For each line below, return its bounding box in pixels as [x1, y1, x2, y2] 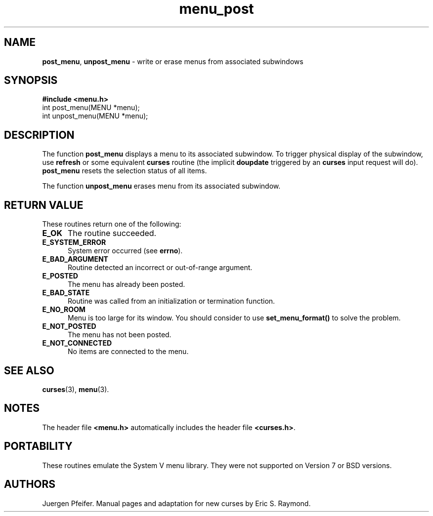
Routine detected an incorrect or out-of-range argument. [68, 263, 253, 272]
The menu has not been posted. [68, 330, 172, 339]
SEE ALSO [4, 364, 54, 377]
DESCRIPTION [4, 128, 75, 141]
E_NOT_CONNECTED [42, 339, 112, 348]
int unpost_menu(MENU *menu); [42, 112, 148, 120]
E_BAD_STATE [42, 288, 90, 297]
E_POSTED [42, 272, 78, 280]
